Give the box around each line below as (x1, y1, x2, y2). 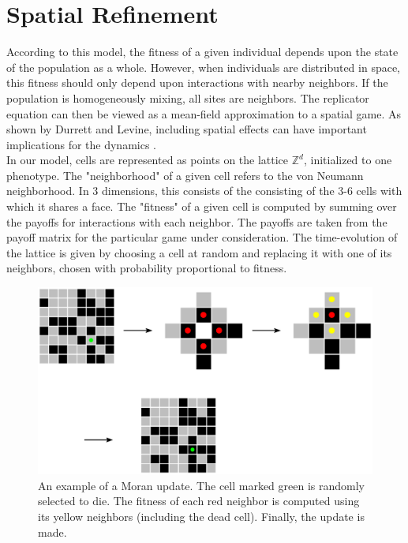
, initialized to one (303, 152, 392, 168)
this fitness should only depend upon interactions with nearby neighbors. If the (6, 74, 388, 91)
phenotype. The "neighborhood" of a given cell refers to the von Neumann (6, 167, 364, 183)
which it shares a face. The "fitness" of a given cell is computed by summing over (6, 198, 397, 215)
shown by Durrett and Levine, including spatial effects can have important (6, 121, 367, 137)
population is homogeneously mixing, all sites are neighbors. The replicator (6, 89, 369, 106)
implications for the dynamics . (6, 136, 156, 152)
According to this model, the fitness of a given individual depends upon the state (6, 43, 399, 60)
